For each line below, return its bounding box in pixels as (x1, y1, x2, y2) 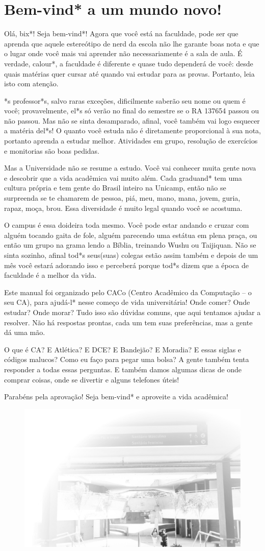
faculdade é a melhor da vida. (4, 270, 97, 280)
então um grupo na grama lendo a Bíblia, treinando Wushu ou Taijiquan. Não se (4, 239, 256, 250)
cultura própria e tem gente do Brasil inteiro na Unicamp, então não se (4, 182, 226, 193)
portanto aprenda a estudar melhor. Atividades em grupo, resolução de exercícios (4, 135, 258, 146)
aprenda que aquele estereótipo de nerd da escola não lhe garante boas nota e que (4, 38, 259, 49)
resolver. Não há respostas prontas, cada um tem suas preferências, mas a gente (4, 317, 253, 327)
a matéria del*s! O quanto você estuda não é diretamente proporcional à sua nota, (4, 125, 261, 136)
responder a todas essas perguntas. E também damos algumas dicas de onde (4, 364, 242, 374)
